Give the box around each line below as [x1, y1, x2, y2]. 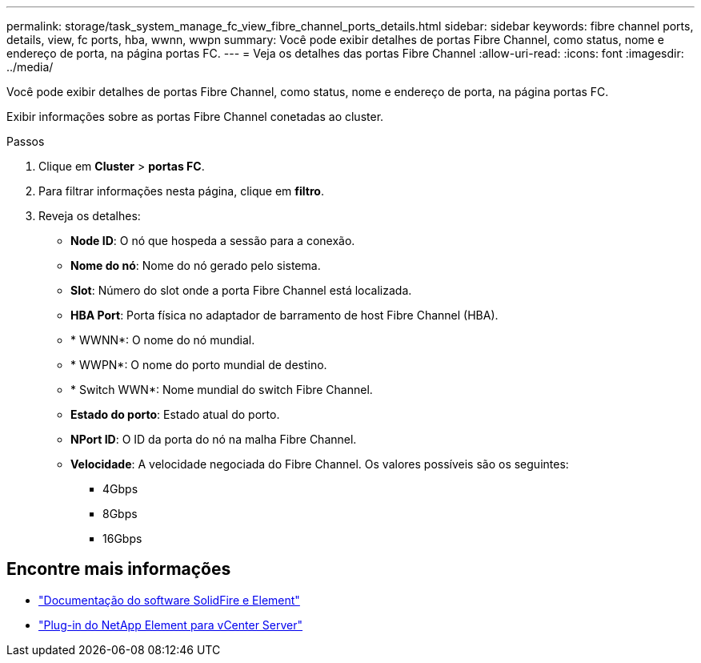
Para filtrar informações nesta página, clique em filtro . [38, 184, 324, 198]
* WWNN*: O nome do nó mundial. [70, 333, 255, 347]
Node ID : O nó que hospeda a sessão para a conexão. [70, 234, 355, 247]
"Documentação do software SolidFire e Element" [38, 593, 300, 607]
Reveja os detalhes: [38, 209, 141, 223]
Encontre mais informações [6, 559, 231, 580]
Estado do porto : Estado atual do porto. [70, 408, 280, 421]
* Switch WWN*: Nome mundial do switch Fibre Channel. [70, 383, 373, 396]
